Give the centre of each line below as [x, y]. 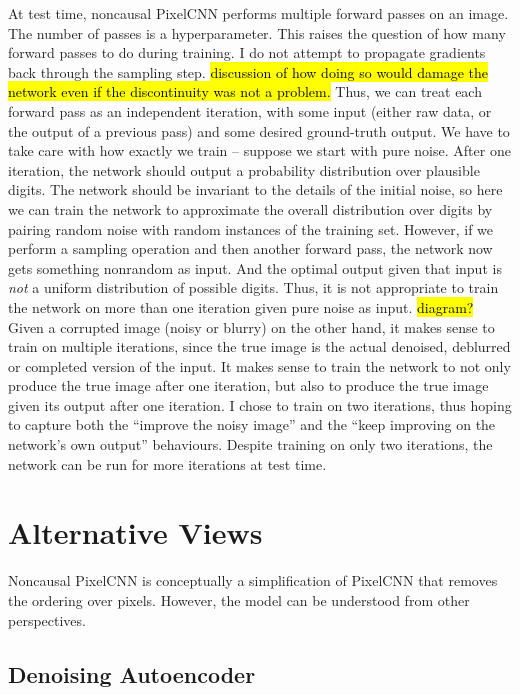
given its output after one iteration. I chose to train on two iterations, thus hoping [260, 404]
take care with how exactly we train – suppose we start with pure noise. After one [259, 150]
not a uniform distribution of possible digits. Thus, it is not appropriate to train [253, 287]
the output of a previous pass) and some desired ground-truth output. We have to [259, 130]
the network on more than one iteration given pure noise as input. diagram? [241, 306]
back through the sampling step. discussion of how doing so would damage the [248, 71]
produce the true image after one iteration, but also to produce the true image [248, 385]
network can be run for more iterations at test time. [167, 463]
